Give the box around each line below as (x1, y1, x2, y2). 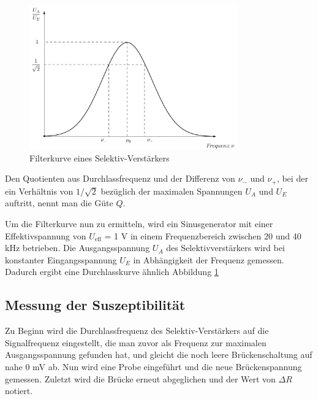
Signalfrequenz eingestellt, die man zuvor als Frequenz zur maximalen (5, 336, 267, 349)
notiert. (5, 384, 33, 397)
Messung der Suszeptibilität (5, 295, 186, 314)
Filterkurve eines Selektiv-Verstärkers (29, 151, 170, 164)
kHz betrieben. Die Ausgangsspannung (5, 241, 150, 254)
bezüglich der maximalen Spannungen (100, 184, 243, 197)
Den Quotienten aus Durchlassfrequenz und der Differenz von (5, 172, 235, 185)
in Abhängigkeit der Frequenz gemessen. (133, 253, 284, 266)
